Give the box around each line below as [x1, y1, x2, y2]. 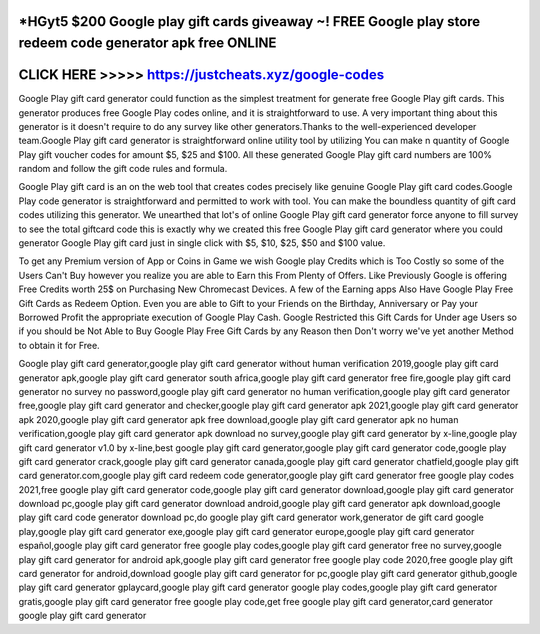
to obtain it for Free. [18, 339, 100, 351]
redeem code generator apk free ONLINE [18, 35, 277, 52]
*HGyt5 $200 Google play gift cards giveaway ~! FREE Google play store [18, 13, 481, 30]
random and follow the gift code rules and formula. [18, 163, 228, 175]
